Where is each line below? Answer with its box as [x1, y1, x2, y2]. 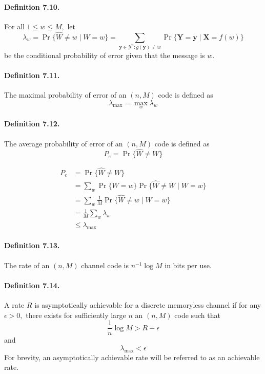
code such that [174, 309, 220, 320]
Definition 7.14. [4, 279, 60, 290]
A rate [4, 300, 25, 310]
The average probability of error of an [4, 138, 123, 148]
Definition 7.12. [4, 118, 60, 129]
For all [4, 21, 25, 31]
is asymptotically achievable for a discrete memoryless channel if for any [34, 300, 261, 310]
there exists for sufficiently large [26, 309, 126, 320]
